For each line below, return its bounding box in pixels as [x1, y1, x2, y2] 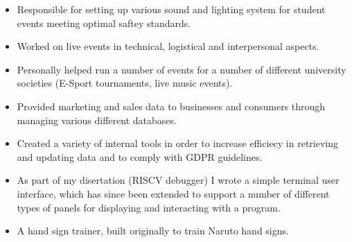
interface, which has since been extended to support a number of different [17, 186, 330, 200]
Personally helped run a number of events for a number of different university [17, 62, 346, 76]
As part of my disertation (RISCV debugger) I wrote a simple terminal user [17, 173, 340, 187]
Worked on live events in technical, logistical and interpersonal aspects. [17, 39, 319, 53]
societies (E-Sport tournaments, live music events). [17, 76, 233, 90]
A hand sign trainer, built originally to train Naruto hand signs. [17, 223, 289, 238]
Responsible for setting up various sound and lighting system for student [17, 2, 326, 16]
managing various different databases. [17, 112, 177, 127]
